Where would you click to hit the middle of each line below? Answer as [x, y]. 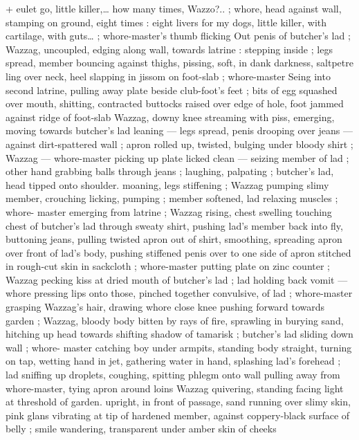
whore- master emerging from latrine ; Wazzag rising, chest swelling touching [169, 211]
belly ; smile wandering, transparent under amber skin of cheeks [141, 429]
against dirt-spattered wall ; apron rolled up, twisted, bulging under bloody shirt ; [179, 144]
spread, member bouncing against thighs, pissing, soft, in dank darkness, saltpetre [179, 63]
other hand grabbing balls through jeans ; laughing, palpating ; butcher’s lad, [170, 171]
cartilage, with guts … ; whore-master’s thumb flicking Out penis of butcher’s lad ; [178, 36]
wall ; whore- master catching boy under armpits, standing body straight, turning [179, 347]
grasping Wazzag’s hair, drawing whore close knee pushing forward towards [165, 307]
